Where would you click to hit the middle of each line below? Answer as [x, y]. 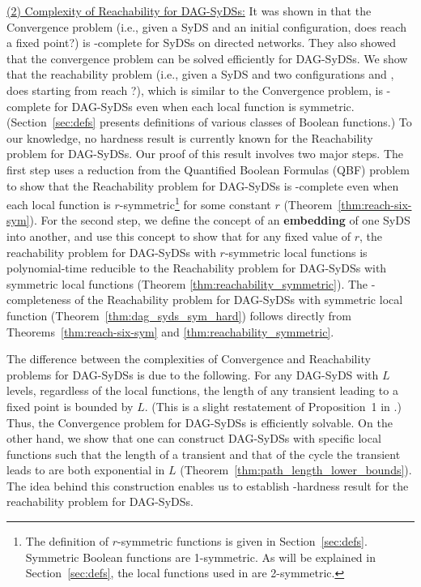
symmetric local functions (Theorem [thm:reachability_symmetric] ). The [187, 283]
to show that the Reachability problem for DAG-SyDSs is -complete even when [203, 185]
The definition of [67, 541]
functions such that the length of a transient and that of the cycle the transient [204, 454]
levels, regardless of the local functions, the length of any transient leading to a [202, 390]
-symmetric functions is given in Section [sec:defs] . [242, 541]
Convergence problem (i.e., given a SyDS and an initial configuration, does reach [206, 26]
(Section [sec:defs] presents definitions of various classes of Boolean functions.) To [209, 122]
